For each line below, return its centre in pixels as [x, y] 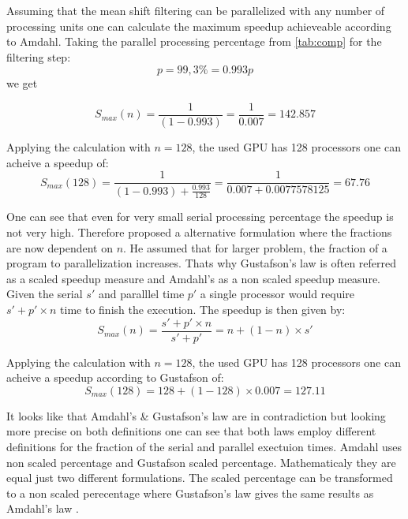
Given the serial [45, 294]
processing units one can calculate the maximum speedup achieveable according [199, 26]
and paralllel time [141, 294]
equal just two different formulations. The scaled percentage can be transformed [200, 478]
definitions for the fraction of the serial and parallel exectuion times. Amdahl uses [204, 447]
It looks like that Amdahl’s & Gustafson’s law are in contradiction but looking [196, 415]
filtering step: [39, 56]
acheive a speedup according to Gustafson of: [115, 377]
